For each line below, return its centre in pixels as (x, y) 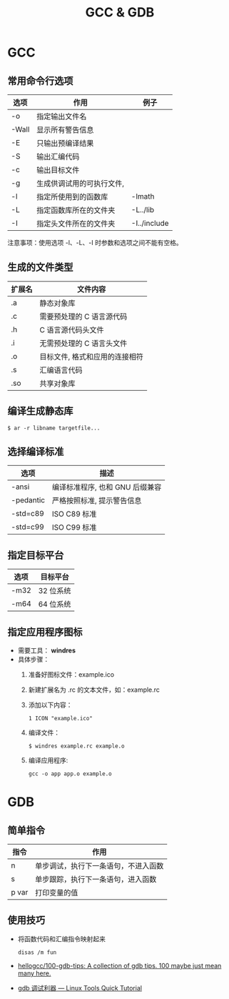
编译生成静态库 (40, 411)
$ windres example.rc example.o (76, 746)
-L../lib (143, 210)
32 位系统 (55, 591)
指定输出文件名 (62, 116)
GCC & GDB (120, 13)
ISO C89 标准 (74, 514)
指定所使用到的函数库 (72, 197)
